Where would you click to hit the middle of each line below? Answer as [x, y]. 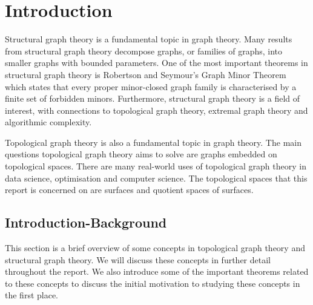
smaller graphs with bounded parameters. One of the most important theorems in [156, 63]
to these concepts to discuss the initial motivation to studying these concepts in [153, 283]
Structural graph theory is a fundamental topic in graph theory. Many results [149, 39]
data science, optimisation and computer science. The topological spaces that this [156, 178]
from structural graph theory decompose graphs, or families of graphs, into [144, 51]
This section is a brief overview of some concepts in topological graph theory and [155, 248]
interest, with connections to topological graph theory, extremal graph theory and [156, 110]
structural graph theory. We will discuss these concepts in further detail [138, 259]
